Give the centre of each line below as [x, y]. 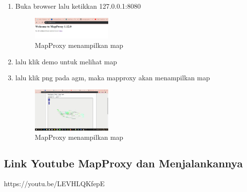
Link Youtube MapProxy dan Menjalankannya [123, 163]
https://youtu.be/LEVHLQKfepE [54, 184]
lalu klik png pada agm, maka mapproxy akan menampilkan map [113, 78]
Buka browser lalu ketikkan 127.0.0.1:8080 [78, 6]
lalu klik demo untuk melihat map [66, 61]
